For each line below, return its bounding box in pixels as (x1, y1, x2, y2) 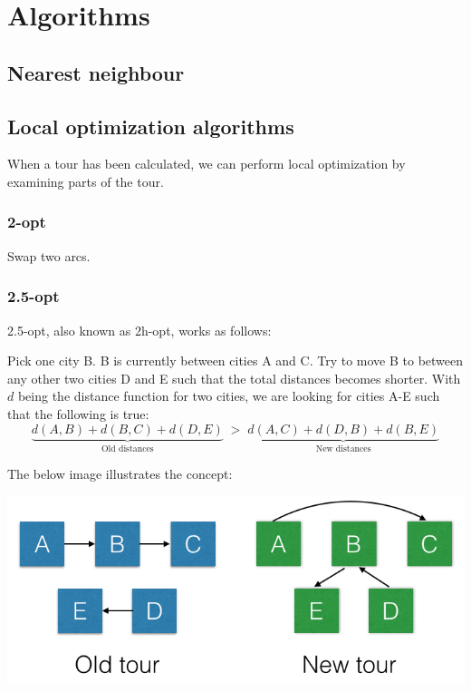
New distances (315, 444, 371, 454)
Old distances (101, 444, 154, 454)
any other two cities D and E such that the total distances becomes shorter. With (7, 368, 461, 387)
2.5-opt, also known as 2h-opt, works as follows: (7, 320, 272, 339)
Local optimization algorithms (7, 112, 294, 140)
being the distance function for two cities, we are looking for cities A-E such (17, 386, 440, 405)
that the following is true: (7, 404, 149, 423)
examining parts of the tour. (7, 171, 164, 190)
